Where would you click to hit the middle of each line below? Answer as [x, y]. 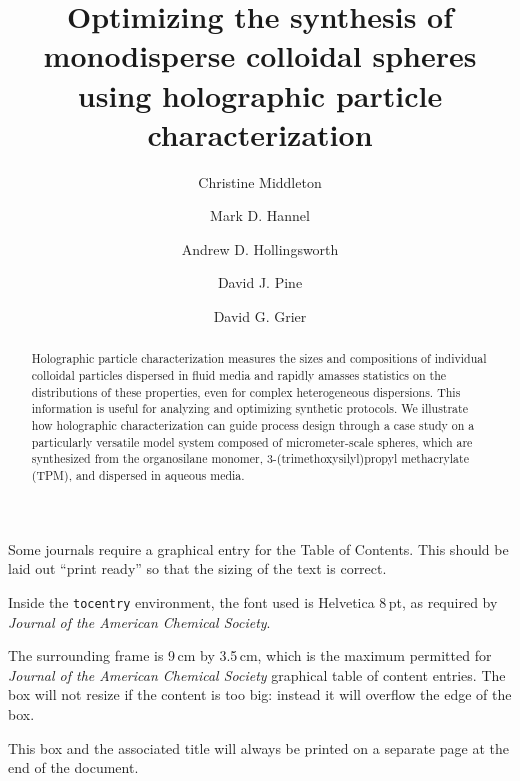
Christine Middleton [260, 181]
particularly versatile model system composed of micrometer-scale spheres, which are [252, 441]
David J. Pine [260, 282]
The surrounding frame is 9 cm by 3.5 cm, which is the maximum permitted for [250, 655]
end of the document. [73, 767]
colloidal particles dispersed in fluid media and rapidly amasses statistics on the [239, 375]
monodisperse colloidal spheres [260, 55]
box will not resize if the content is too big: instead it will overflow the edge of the [260, 694]
